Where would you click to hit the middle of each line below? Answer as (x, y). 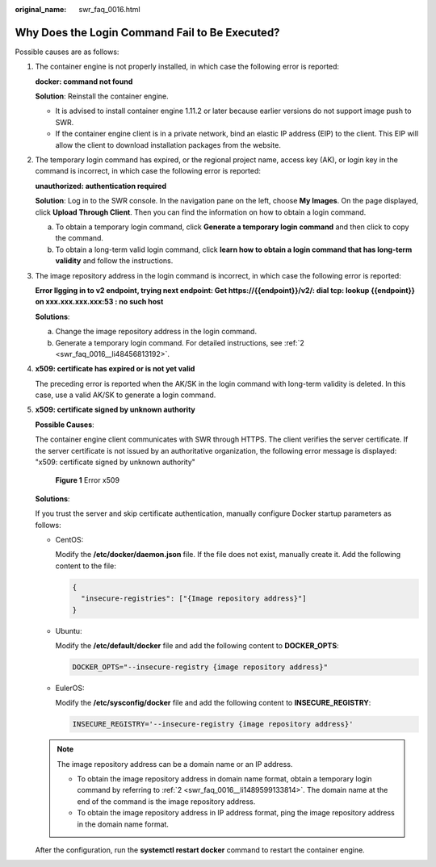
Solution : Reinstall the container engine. (102, 96)
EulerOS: (70, 688)
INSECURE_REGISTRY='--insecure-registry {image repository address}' (213, 724)
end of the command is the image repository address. (166, 801)
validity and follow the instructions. (114, 261)
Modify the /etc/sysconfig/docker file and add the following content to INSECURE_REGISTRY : (213, 703)
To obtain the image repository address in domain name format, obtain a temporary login (224, 779)
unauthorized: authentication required (101, 186)
